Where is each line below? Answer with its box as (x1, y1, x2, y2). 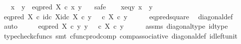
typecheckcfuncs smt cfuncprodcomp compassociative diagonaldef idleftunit (3, 30, 238, 41)
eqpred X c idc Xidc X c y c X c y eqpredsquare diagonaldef (3, 11, 233, 21)
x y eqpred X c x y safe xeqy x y (10, 1, 153, 11)
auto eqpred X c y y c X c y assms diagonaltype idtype (3, 21, 228, 31)
